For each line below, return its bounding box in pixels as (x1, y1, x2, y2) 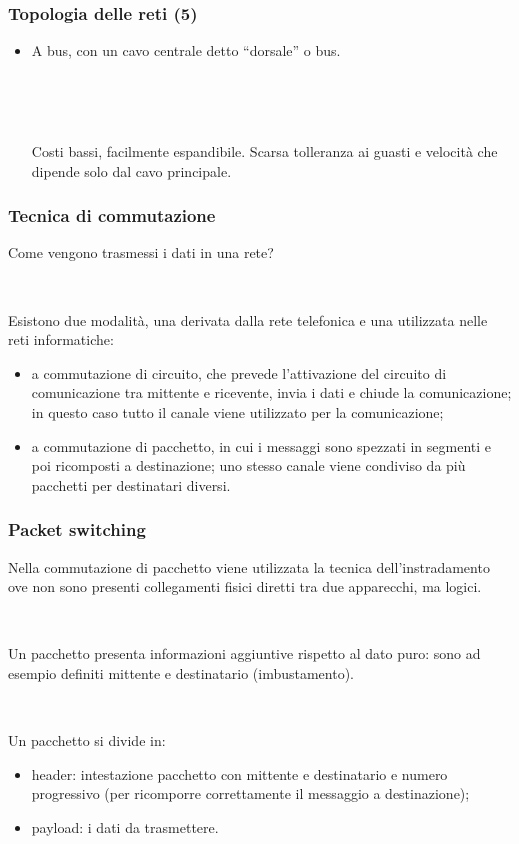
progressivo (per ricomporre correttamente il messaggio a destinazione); (31, 783, 470, 804)
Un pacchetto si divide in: (8, 730, 166, 751)
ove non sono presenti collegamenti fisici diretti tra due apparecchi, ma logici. (8, 576, 482, 597)
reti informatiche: (8, 329, 114, 350)
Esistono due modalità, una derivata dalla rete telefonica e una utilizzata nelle (8, 309, 488, 330)
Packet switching (8, 517, 146, 542)
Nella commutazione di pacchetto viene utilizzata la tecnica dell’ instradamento (8, 556, 490, 577)
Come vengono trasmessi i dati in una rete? (8, 242, 274, 263)
